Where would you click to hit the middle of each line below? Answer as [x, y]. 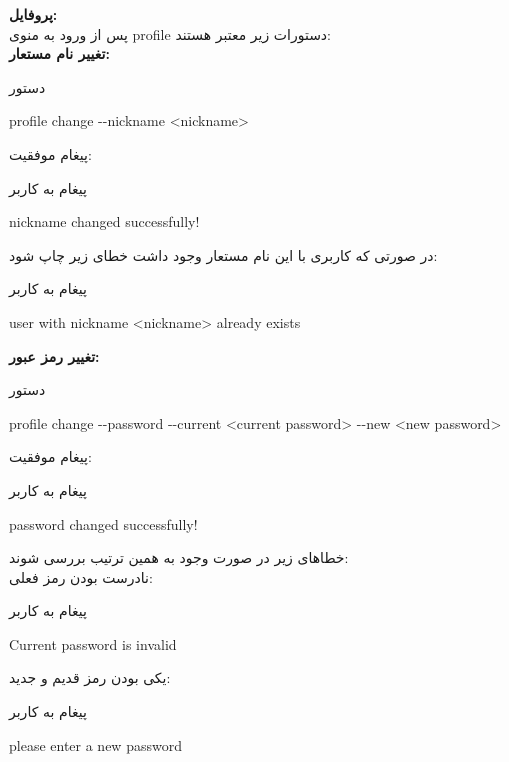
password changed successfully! [103, 523]
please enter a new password [95, 744]
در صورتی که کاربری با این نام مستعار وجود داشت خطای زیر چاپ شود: [223, 254]
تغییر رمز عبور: [54, 355]
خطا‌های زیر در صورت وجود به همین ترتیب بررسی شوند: [179, 557]
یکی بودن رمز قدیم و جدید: [90, 677]
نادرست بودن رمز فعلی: [81, 576]
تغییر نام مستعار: [59, 53]
